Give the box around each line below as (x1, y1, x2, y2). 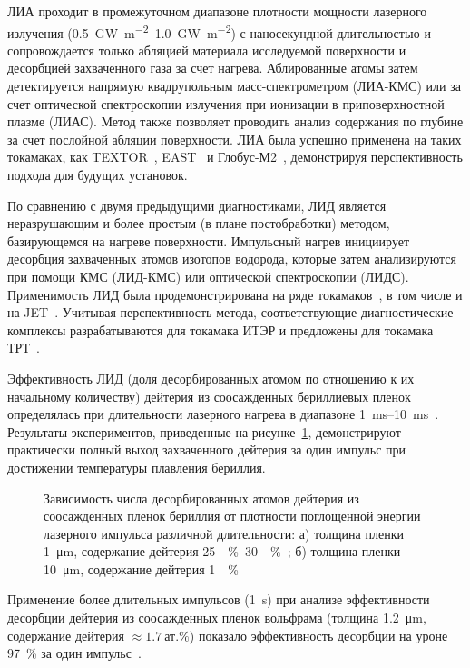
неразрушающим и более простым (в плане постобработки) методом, (7, 214, 390, 233)
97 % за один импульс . (7, 643, 142, 663)
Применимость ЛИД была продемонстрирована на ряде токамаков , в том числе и (7, 284, 463, 304)
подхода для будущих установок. (7, 165, 188, 184)
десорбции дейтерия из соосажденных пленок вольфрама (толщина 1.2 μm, (7, 608, 426, 627)
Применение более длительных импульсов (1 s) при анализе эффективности (7, 590, 430, 609)
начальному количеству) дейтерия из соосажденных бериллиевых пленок (7, 386, 411, 405)
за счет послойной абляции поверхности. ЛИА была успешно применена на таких (7, 129, 462, 148)
